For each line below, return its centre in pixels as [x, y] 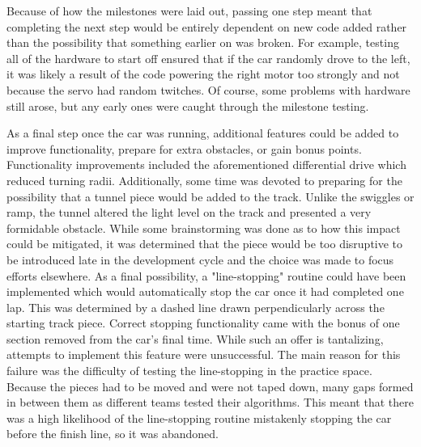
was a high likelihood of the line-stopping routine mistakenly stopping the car [199, 417]
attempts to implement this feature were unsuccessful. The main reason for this [204, 354]
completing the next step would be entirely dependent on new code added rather [207, 26]
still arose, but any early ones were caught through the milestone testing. [188, 105]
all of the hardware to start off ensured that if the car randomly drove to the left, [208, 58]
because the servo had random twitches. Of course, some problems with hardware [208, 89]
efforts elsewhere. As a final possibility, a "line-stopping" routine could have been [206, 275]
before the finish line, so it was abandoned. [113, 434]
